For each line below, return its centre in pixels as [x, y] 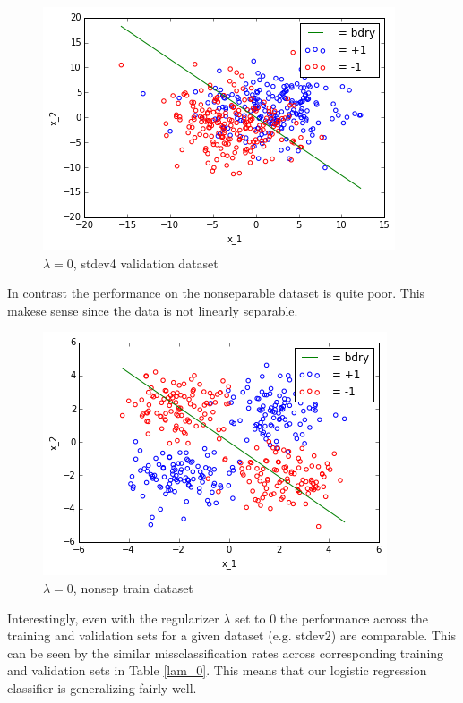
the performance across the [354, 618]
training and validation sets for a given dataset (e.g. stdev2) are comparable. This [232, 635]
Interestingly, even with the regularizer [113, 618]
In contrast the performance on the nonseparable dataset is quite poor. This [216, 293]
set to [250, 618]
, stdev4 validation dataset [146, 263]
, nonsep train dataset [133, 587]
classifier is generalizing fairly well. [102, 687]
